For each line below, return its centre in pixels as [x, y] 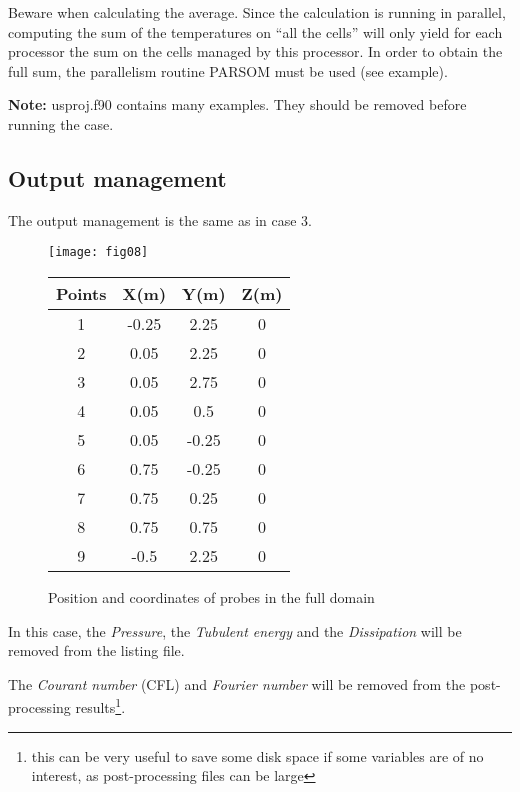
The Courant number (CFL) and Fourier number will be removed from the [237, 683]
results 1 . [100, 706]
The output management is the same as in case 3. [160, 219]
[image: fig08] [98, 252]
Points [81, 294]
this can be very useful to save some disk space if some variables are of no [257, 755]
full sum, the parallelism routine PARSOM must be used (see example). [228, 70]
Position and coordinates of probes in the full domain [211, 597]
